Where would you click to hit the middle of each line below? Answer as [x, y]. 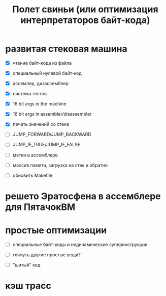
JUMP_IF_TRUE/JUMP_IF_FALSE [46, 145]
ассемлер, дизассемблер [41, 84]
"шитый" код [26, 265]
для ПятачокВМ [40, 207]
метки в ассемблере [35, 155]
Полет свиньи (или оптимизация [85, 9]
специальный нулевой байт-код [47, 73]
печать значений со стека [41, 124]
